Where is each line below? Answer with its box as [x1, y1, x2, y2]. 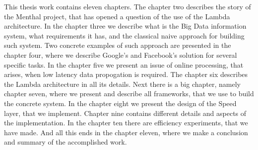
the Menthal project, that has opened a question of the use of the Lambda [4, 11, 230, 21]
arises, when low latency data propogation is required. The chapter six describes [4, 69, 248, 79]
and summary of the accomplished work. [4, 137, 127, 147]
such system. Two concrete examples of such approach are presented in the [4, 40, 231, 50]
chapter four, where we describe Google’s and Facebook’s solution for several [4, 49, 237, 60]
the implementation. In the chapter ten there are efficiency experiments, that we [4, 117, 248, 128]
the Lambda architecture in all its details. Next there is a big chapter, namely [4, 78, 241, 89]
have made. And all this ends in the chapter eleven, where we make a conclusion [4, 127, 248, 137]
